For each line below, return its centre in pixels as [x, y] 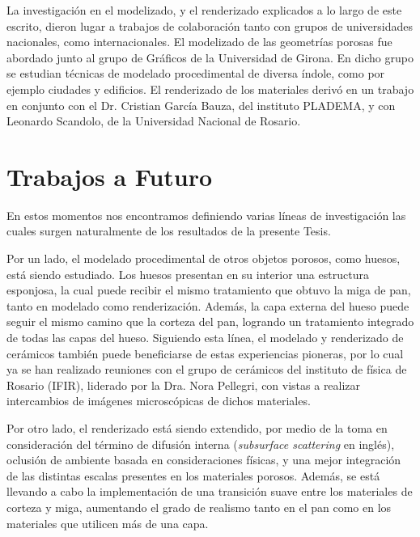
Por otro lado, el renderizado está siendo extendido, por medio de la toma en [197, 428]
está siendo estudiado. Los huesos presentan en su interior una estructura [188, 274]
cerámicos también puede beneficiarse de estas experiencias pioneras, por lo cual [205, 353]
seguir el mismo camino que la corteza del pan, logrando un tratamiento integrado [210, 321]
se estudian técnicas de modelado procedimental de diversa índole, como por [196, 73]
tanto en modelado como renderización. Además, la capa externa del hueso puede [208, 305]
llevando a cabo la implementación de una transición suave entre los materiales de [210, 491]
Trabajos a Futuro [110, 176]
